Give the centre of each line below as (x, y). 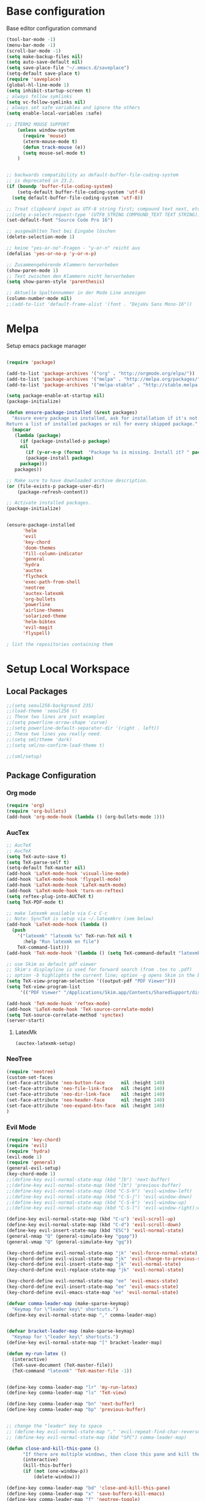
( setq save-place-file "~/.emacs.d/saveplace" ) (68, 68)
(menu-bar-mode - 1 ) (31, 45)
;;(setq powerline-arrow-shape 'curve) (57, 723)
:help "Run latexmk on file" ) (61, 941)
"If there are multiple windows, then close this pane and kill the (111, 1454)
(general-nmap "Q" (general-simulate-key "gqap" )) (72, 1236)
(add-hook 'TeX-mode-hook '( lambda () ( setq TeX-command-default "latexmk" (105, 953)
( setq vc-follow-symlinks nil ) (46, 102)
